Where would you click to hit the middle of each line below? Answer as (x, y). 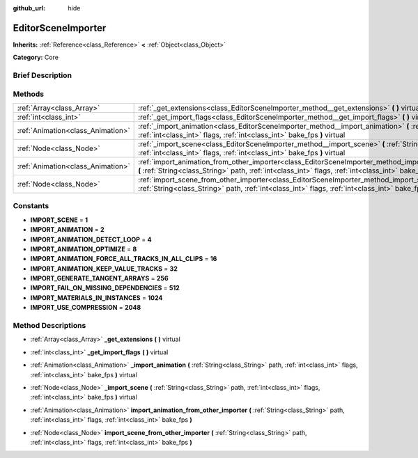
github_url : (29, 8)
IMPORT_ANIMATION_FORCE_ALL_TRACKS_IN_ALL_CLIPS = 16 (124, 259)
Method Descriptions (49, 326)
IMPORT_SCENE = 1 (59, 220)
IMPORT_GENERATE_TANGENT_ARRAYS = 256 (99, 278)
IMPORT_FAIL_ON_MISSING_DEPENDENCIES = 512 (105, 288)
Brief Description (42, 75)
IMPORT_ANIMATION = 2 (67, 230)
